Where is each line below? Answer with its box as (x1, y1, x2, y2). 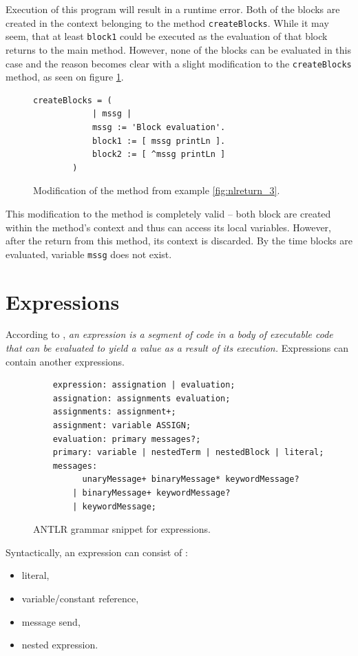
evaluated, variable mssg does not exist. (6, 246, 172, 261)
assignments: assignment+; (52, 407, 176, 417)
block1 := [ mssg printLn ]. (92, 136, 226, 146)
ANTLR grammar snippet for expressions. (33, 522, 211, 536)
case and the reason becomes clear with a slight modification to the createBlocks (6, 56, 352, 70)
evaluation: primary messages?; (52, 434, 201, 444)
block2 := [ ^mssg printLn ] (92, 149, 226, 160)
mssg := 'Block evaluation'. (92, 122, 226, 132)
